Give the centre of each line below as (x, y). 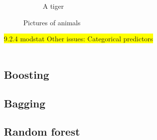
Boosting (27, 74)
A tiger (53, 6)
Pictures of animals (52, 22)
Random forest (42, 131)
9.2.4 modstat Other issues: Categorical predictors (78, 39)
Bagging (25, 103)
